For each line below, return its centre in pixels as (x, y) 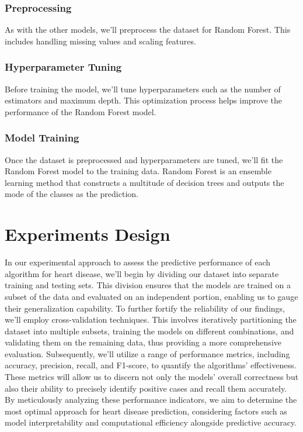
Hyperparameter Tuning (63, 67)
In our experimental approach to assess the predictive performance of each (138, 262)
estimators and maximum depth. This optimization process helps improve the (144, 100)
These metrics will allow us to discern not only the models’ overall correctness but (152, 377)
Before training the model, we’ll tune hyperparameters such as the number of (143, 89)
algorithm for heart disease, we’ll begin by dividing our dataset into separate (142, 273)
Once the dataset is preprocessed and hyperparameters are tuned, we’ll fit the (144, 159)
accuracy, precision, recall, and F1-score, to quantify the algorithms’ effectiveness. (151, 365)
